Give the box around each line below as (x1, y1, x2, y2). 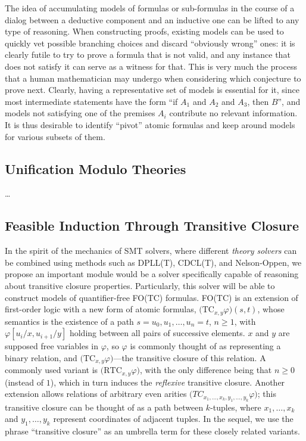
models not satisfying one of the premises (5, 107, 155, 119)
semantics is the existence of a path (5, 315, 134, 327)
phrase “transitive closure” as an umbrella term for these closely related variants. (5, 425, 300, 437)
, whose (257, 303, 285, 315)
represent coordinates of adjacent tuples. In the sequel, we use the (53, 412, 293, 425)
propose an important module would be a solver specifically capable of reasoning (5, 268, 299, 280)
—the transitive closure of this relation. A (113, 351, 266, 364)
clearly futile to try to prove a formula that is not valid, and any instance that (5, 48, 291, 61)
